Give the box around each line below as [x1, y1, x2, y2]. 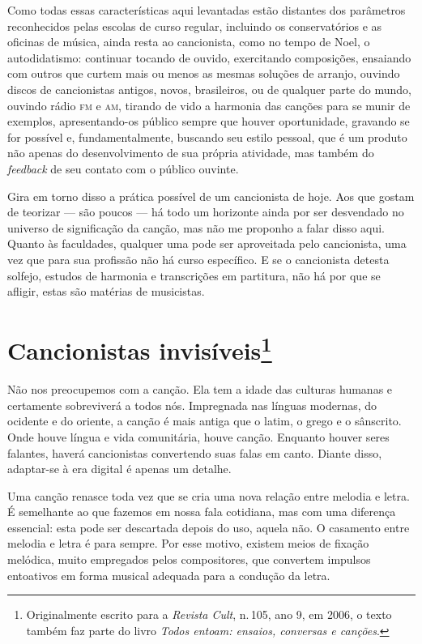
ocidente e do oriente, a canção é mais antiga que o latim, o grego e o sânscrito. [7, 412, 402, 429]
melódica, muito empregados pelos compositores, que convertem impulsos [7, 551, 371, 568]
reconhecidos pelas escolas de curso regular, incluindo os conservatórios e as [7, 17, 382, 34]
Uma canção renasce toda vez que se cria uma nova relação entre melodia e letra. [7, 487, 410, 504]
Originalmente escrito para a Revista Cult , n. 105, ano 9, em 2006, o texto [26, 606, 392, 623]
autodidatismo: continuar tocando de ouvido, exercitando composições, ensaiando [7, 49, 411, 66]
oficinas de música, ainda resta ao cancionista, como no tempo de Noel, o [7, 33, 370, 50]
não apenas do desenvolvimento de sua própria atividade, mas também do [7, 144, 374, 161]
